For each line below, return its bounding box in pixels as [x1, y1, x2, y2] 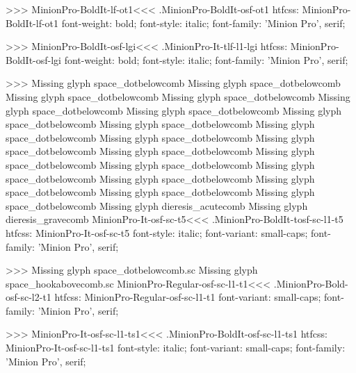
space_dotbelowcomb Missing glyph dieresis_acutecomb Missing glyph [6, 198, 308, 213]
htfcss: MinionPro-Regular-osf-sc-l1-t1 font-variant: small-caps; [54, 290, 321, 304]
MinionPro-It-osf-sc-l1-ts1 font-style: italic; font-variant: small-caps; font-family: [6, 340, 346, 355]
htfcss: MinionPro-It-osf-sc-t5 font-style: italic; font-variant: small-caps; [6, 225, 308, 240]
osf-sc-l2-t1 [6, 290, 51, 304]
